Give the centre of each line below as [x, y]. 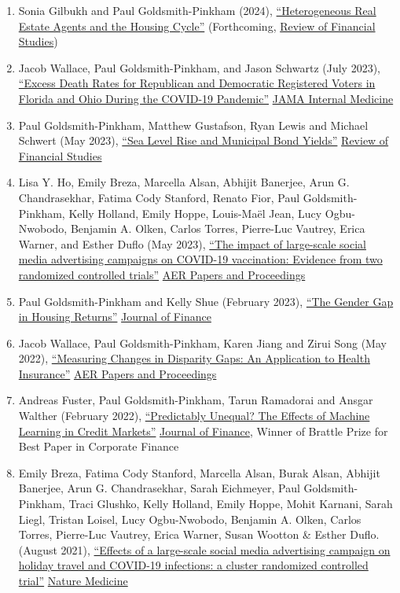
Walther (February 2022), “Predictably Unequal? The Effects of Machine [194, 416]
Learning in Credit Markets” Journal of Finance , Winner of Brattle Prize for [203, 431]
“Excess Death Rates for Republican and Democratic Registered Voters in [197, 83]
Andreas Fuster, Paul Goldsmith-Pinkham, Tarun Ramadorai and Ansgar [196, 400]
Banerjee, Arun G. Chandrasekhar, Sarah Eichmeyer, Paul [159, 488]
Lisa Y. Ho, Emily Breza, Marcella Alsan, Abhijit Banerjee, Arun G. [184, 182]
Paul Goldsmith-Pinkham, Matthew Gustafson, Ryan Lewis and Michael [193, 125]
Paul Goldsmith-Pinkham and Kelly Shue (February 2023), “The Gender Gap [206, 301]
